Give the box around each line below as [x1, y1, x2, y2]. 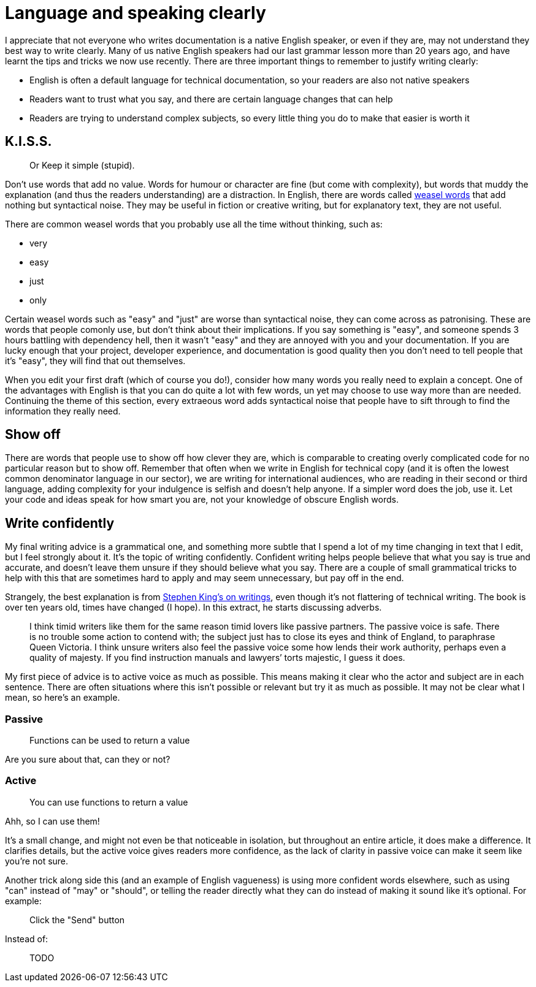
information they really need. [5, 405, 121, 416]
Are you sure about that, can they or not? [5, 754, 170, 765]
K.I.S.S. [5, 134, 52, 150]
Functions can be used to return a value [29, 735, 190, 746]
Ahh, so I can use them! [5, 815, 100, 826]
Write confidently [5, 515, 115, 531]
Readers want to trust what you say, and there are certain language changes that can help [29, 93, 393, 104]
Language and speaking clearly [5, 2, 266, 23]
